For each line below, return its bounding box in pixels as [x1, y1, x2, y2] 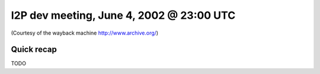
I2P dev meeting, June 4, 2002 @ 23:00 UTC [11, 9, 236, 22]
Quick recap [11, 45, 57, 55]
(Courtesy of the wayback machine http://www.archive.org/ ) [11, 29, 159, 36]
